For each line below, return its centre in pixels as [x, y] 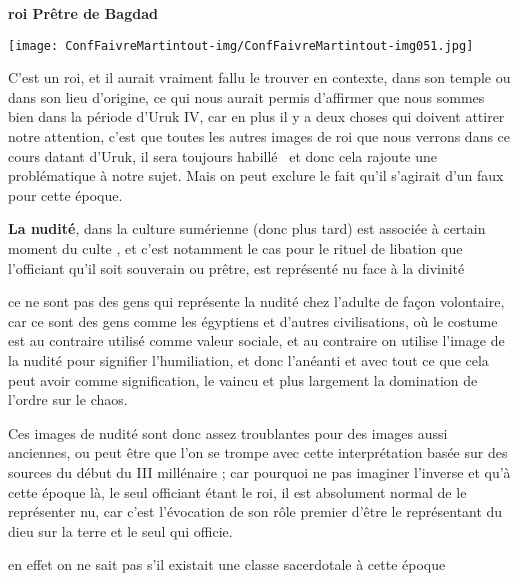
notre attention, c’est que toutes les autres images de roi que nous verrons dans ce [259, 136]
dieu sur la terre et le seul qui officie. [120, 530]
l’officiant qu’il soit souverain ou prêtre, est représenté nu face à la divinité [236, 267]
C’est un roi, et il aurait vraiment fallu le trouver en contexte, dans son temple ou [259, 77]
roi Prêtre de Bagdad [83, 13]
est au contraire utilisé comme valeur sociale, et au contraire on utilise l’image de [256, 340]
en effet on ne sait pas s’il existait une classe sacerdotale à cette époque [227, 564]
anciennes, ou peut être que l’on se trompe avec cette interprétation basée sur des [258, 452]
